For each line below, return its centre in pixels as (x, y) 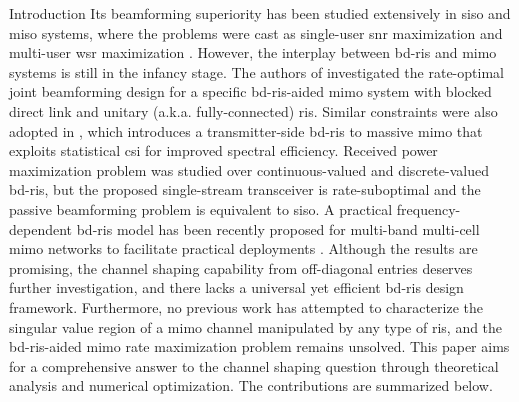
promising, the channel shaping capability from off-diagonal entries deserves (241, 267)
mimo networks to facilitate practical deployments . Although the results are (243, 248)
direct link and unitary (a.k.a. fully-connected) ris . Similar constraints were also (253, 110)
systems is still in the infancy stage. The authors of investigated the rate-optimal (256, 71)
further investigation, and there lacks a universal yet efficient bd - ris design (236, 287)
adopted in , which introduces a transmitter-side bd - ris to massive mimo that (246, 130)
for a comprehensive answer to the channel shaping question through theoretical (254, 365)
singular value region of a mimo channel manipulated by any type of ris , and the (256, 326)
